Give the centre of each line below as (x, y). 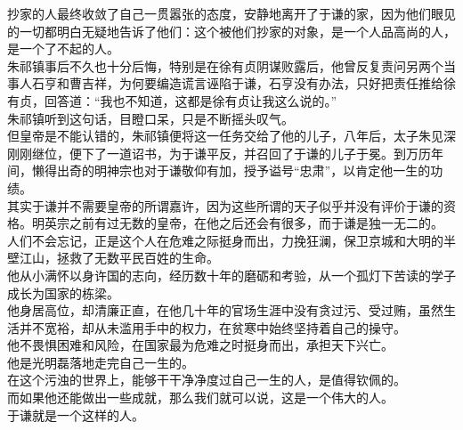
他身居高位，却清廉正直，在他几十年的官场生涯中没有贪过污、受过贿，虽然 (225, 310)
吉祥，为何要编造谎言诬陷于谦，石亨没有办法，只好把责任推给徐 (268, 83)
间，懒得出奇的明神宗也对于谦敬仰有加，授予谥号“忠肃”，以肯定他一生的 (219, 170)
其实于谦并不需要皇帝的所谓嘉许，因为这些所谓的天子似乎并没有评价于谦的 (225, 205)
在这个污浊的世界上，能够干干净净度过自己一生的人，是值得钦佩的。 (207, 380)
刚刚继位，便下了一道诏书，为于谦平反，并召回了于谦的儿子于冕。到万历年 (225, 153)
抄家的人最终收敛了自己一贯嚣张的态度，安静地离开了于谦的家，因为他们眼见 (231, 13)
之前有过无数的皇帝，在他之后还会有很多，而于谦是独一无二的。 (256, 223)
